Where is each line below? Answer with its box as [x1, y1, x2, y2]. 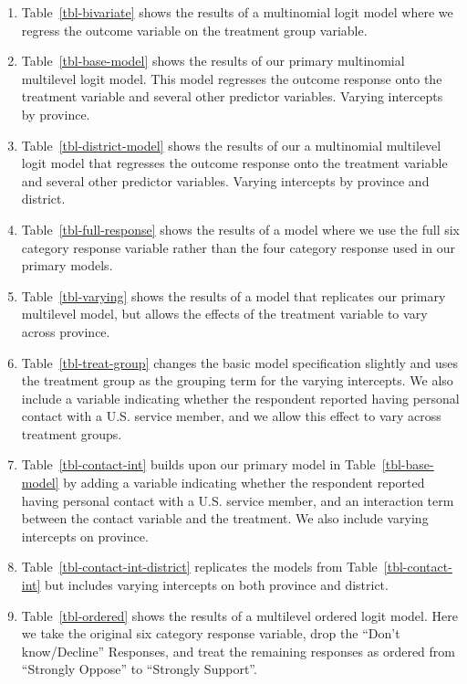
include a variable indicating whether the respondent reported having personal [21, 388, 460, 407]
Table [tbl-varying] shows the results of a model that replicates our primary [21, 286, 446, 305]
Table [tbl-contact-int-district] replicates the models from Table [21, 557, 378, 576]
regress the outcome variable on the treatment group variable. [21, 20, 368, 39]
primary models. [21, 256, 113, 275]
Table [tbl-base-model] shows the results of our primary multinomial [21, 51, 405, 70]
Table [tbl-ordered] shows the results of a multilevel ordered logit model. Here [21, 605, 458, 625]
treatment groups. [21, 424, 122, 443]
